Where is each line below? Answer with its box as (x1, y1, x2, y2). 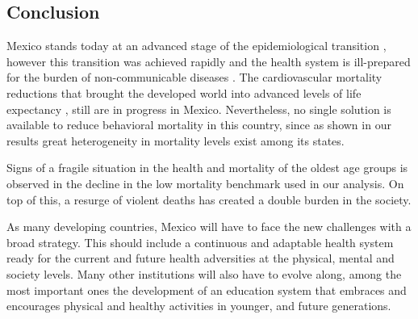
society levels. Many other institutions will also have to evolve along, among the (6, 265, 402, 282)
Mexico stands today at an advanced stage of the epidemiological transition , (6, 37, 387, 54)
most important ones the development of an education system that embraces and (6, 281, 407, 298)
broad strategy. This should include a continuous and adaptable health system (6, 233, 394, 250)
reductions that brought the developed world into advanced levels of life (6, 84, 362, 101)
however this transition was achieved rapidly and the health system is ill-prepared (6, 52, 411, 69)
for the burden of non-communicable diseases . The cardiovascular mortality (6, 69, 382, 86)
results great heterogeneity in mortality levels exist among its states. (6, 132, 345, 149)
